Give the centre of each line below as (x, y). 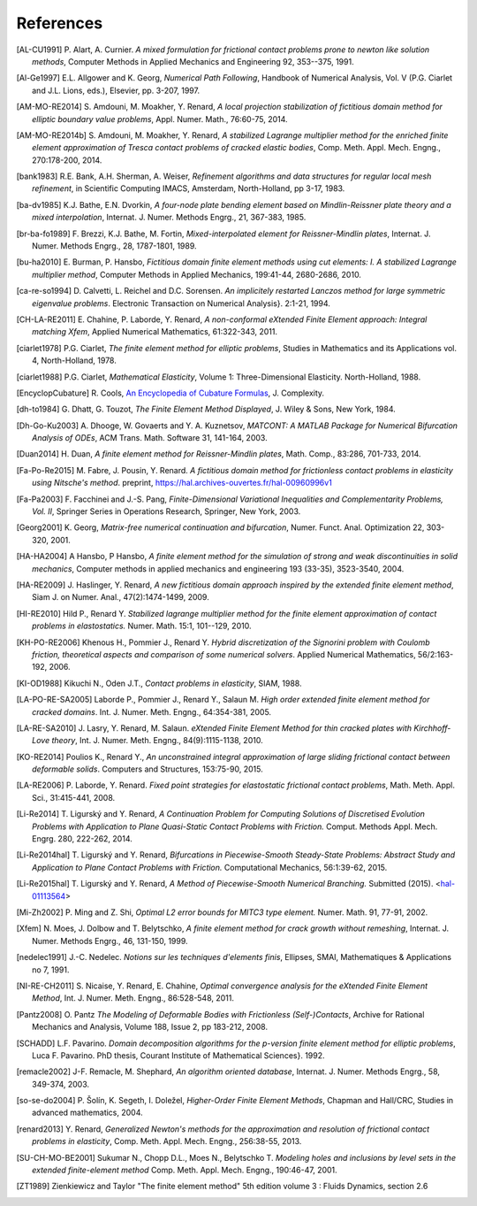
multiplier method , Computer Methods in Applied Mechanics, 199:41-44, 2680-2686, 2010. (197, 274)
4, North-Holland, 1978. (74, 361)
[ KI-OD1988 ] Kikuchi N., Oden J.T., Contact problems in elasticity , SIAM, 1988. (159, 683)
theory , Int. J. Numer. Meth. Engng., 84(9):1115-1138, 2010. (158, 741)
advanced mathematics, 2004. (87, 1113)
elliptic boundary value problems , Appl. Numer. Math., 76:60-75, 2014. (160, 119)
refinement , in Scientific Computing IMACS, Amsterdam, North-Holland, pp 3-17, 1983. (189, 188)
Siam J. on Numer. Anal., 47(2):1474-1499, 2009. (121, 597)
